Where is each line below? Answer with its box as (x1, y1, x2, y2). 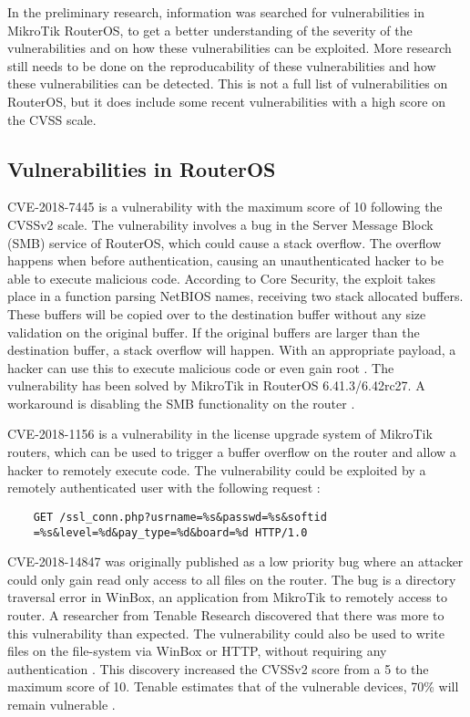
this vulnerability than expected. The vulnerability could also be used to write (7, 623, 444, 642)
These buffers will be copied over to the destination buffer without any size (7, 304, 426, 323)
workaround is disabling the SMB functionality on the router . (7, 393, 355, 412)
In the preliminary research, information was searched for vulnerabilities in (7, 3, 424, 21)
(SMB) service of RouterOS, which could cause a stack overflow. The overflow (7, 233, 442, 252)
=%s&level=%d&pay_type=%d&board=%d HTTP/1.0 (33, 525, 308, 539)
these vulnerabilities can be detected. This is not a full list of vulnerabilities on (7, 74, 448, 93)
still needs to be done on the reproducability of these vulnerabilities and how (7, 56, 436, 75)
